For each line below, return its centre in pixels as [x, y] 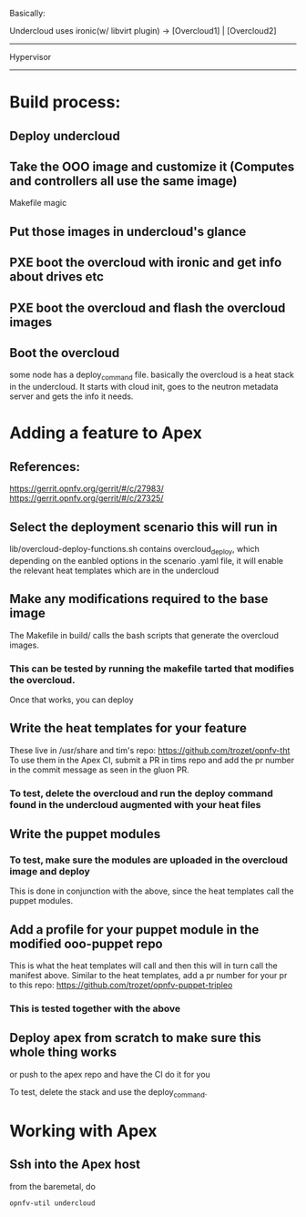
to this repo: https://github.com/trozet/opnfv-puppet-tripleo [121, 985]
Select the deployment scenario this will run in [143, 527]
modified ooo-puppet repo [87, 943]
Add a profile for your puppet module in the [134, 930]
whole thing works [63, 1053]
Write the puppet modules [85, 834]
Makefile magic [38, 203]
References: [45, 467]
